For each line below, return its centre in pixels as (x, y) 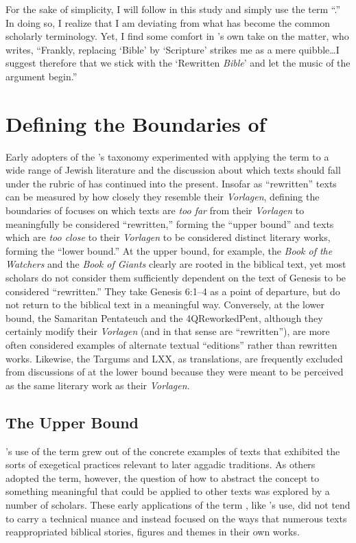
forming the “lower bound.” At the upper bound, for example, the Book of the (169, 250)
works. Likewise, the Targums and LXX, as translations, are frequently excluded (174, 358)
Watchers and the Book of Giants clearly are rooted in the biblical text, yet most (176, 264)
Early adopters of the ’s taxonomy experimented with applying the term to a (167, 156)
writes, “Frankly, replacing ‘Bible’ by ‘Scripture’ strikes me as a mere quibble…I (173, 49)
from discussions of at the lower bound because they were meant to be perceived (175, 372)
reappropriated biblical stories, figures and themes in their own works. (153, 532)
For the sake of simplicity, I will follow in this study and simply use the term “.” (173, 9)
